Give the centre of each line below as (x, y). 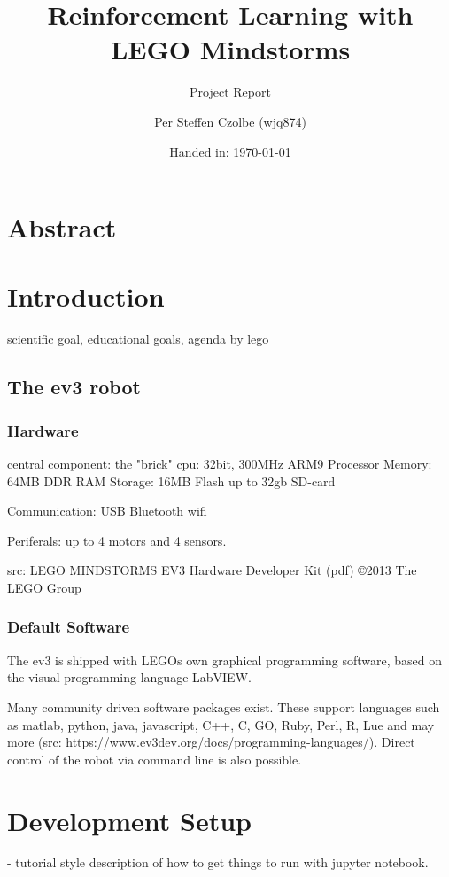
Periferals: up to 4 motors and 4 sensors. (117, 540)
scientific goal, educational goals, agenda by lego (138, 339)
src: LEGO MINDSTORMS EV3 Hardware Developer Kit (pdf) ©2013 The (212, 570)
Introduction (86, 296)
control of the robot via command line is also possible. (155, 759)
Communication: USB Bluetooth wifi (107, 511)
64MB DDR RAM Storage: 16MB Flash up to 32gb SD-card (171, 481)
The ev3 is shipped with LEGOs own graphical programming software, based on (225, 660)
